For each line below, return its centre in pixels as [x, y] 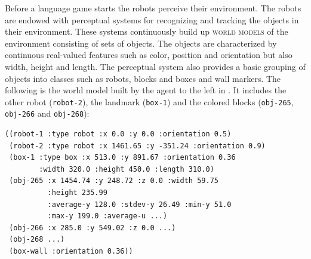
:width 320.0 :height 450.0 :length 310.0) [127, 169]
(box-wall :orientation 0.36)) [71, 251]
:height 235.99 [77, 193]
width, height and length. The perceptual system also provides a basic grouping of [155, 66]
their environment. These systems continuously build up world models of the [147, 31]
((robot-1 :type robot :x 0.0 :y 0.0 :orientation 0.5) [118, 134]
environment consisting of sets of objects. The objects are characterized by [141, 43]
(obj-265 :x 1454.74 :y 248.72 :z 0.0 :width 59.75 [114, 181]
